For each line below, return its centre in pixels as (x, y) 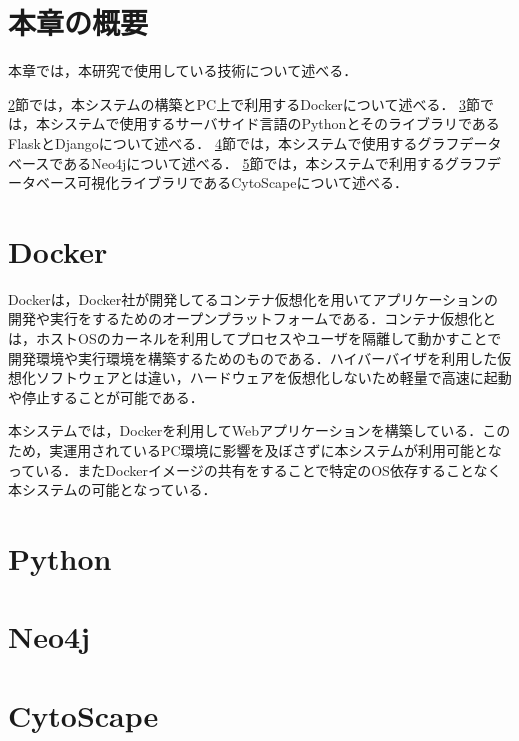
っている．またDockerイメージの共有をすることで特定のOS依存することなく (255, 469)
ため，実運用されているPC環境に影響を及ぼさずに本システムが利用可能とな (255, 449)
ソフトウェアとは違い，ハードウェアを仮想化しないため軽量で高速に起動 (273, 377)
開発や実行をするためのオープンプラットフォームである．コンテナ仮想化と (252, 318)
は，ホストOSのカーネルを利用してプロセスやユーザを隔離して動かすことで (255, 338)
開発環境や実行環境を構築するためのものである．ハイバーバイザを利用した (253, 357)
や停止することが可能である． (106, 396)
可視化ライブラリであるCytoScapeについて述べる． (243, 182)
